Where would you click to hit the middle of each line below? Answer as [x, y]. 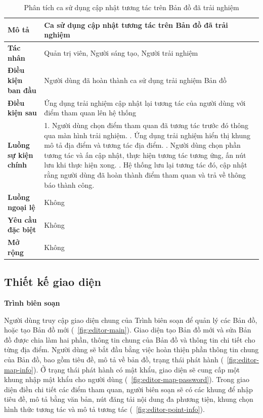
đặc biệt [22, 229]
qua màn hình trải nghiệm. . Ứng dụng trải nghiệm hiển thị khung [147, 135]
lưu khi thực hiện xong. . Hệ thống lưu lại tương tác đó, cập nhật [146, 165]
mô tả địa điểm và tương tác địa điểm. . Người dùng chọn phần [142, 145]
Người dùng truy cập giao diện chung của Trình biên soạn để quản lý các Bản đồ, [131, 320]
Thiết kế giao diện [53, 282]
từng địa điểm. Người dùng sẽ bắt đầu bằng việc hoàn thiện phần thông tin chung [131, 349]
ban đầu [22, 90]
